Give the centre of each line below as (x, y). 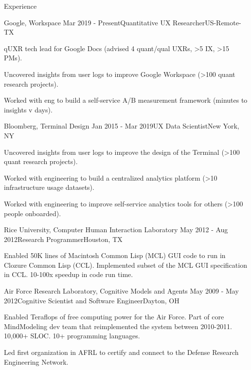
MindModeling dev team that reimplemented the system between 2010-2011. (118, 326)
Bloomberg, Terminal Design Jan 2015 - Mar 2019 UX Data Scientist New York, (122, 126)
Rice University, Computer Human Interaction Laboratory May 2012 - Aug (116, 230)
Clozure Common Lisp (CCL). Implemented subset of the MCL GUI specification (125, 265)
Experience (20, 6)
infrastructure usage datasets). (49, 187)
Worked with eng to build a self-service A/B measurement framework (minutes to (126, 100)
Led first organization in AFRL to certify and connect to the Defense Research (121, 352)
